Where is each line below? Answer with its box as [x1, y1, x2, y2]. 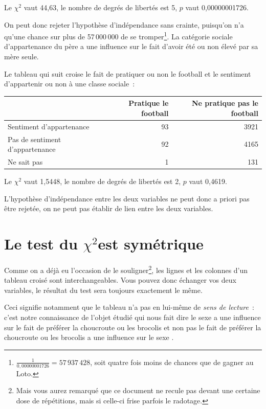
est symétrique [98, 233, 204, 254]
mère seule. [4, 51, 39, 62]
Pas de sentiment [8, 133, 61, 144]
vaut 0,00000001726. [185, 2, 249, 12]
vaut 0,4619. [189, 176, 227, 187]
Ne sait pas [8, 156, 43, 167]
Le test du [4, 233, 78, 254]
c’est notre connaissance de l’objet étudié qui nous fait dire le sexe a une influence [4, 312, 261, 323]
